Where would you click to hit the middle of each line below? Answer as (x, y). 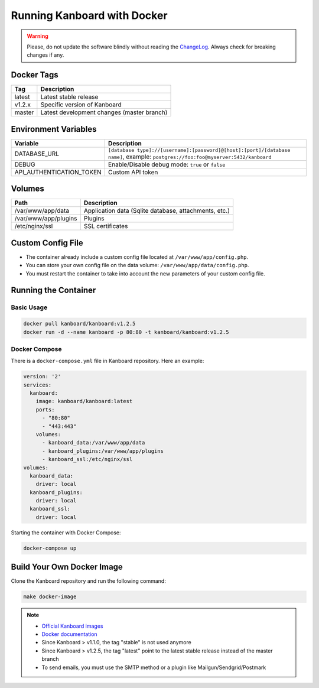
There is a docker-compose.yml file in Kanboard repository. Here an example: (108, 361)
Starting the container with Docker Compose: (66, 533)
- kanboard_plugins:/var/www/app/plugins (103, 451)
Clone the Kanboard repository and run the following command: (89, 581)
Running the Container (53, 291)
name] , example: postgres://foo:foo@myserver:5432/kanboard (190, 157)
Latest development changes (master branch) (104, 112)
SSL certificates (106, 226)
